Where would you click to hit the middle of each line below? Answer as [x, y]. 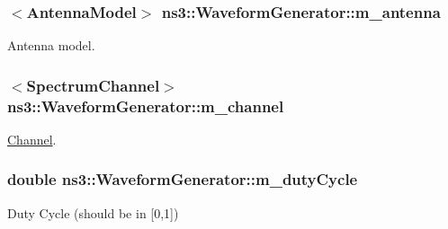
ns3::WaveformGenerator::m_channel [146, 106]
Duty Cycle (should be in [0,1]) [93, 212]
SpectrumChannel [93, 85]
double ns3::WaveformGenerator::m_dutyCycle [183, 179]
